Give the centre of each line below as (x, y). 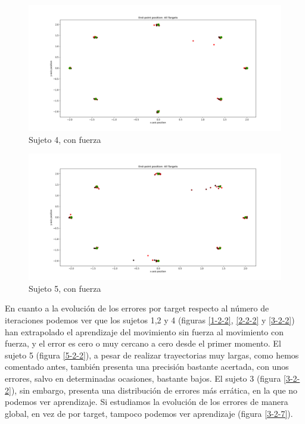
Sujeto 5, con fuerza (65, 288)
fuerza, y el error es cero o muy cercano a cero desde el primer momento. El (143, 343)
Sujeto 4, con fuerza (65, 139)
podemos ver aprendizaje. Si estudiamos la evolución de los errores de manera (147, 402)
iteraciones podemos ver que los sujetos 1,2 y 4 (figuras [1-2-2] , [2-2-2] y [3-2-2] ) (150, 319)
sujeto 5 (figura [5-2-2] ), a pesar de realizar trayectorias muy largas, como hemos (152, 355)
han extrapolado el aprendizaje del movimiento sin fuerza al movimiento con (144, 331)
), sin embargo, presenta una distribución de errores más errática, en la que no (154, 390)
